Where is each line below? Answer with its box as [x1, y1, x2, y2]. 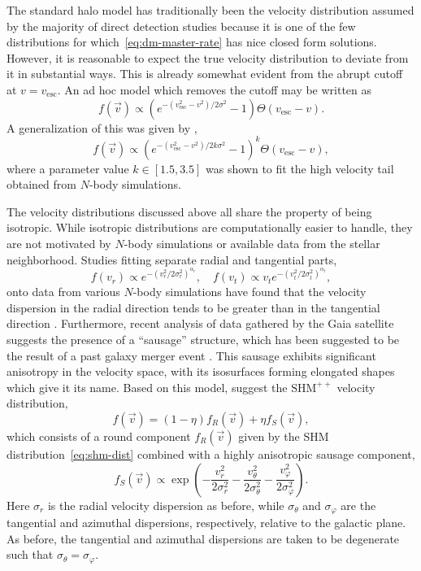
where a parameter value [7, 159, 129, 177]
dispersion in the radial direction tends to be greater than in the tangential [7, 299, 380, 316]
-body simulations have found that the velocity [132, 283, 367, 300]
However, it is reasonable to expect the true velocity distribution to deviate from [7, 49, 409, 66]
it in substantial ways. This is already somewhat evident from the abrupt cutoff [7, 65, 403, 82]
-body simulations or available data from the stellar [124, 235, 380, 252]
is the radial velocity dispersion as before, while [47, 496, 284, 513]
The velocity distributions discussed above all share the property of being [7, 203, 372, 220]
